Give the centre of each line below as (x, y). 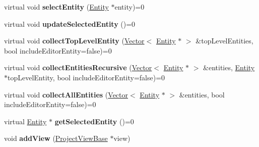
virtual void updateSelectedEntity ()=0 (70, 23)
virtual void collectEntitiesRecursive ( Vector (78, 67)
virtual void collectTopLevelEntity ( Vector (74, 41)
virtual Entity (25, 121)
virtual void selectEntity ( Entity (56, 7)
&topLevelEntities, (224, 41)
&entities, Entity (229, 67)
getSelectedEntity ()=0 (94, 121)
